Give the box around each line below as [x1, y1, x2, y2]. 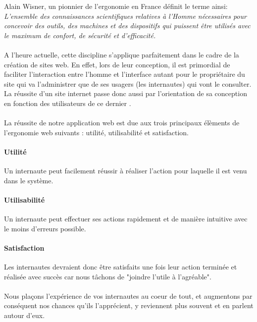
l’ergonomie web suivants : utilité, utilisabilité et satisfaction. [4, 127, 189, 137]
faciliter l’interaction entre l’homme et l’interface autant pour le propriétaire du [4, 69, 245, 79]
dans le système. [4, 175, 53, 185]
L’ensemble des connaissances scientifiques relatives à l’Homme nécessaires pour [4, 10, 247, 21]
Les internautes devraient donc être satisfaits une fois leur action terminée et [4, 262, 237, 272]
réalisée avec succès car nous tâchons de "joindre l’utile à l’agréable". [4, 271, 211, 281]
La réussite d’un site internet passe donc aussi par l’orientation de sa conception [4, 88, 247, 99]
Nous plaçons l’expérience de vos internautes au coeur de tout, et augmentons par [4, 290, 253, 301]
